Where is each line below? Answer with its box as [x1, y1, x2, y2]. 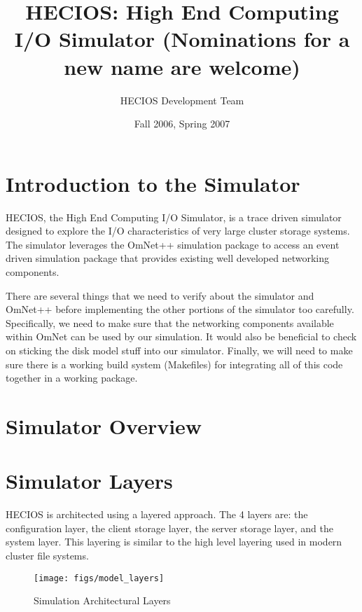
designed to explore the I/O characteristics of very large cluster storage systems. [6, 223, 350, 238]
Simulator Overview [6, 411, 202, 440]
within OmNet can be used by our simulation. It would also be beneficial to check [6, 329, 357, 344]
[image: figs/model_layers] [34, 573, 165, 583]
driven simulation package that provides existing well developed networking [6, 251, 329, 265]
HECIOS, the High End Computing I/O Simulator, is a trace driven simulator [6, 209, 342, 224]
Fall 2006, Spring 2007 [134, 116, 230, 131]
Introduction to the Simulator [6, 169, 300, 197]
